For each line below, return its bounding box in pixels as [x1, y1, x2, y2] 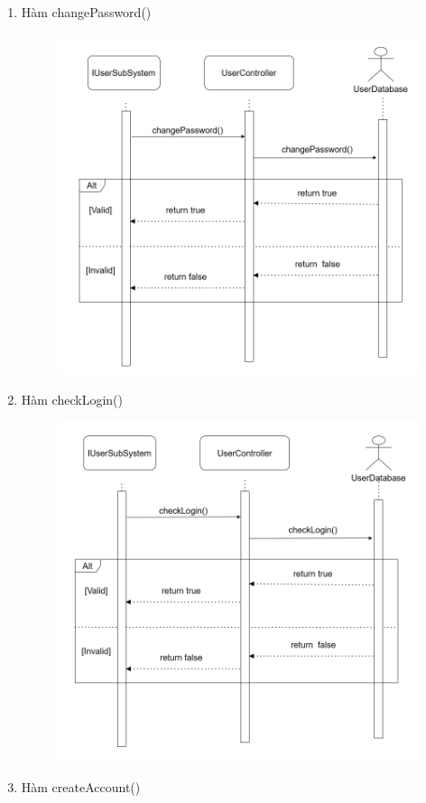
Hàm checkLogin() [21, 389, 123, 408]
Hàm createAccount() [21, 777, 141, 796]
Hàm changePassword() [21, 3, 152, 21]
